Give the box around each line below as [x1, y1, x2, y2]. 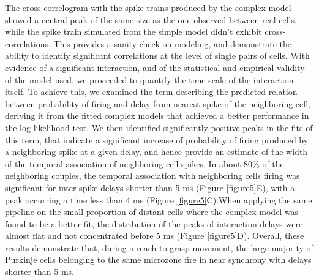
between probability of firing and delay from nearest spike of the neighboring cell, [5, 97, 310, 110]
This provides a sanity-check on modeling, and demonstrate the [53, 37, 291, 50]
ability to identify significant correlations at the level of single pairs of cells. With [5, 49, 310, 62]
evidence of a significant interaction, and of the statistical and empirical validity [5, 61, 305, 74]
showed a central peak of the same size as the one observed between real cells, [5, 13, 297, 26]
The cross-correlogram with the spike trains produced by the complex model [5, 1, 291, 13]
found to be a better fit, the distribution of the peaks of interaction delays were [5, 217, 303, 230]
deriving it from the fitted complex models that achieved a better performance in [5, 109, 309, 122]
